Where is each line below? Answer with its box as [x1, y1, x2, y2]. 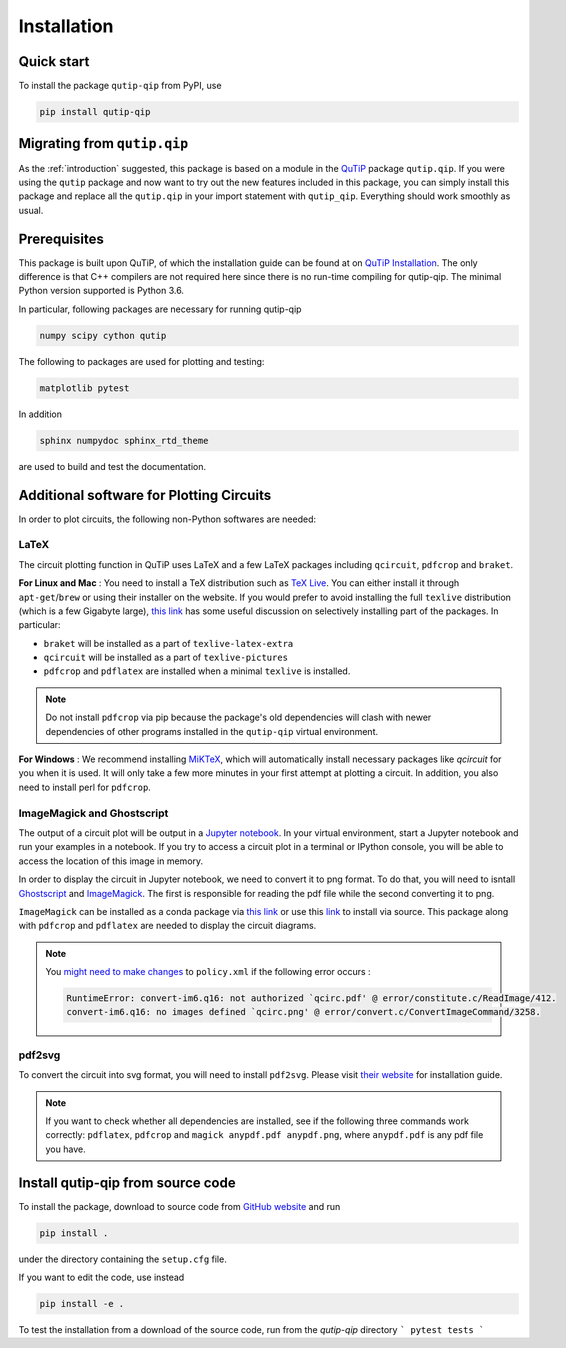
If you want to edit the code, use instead [18, 1271, 185, 1284]
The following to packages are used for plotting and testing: [18, 355, 265, 367]
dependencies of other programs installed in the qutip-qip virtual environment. [45, 725, 379, 737]
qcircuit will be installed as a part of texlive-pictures [43, 651, 289, 664]
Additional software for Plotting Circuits [18, 486, 272, 504]
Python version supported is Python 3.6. [18, 285, 185, 297]
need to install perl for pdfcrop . [18, 781, 152, 793]
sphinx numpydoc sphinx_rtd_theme [39, 435, 209, 446]
